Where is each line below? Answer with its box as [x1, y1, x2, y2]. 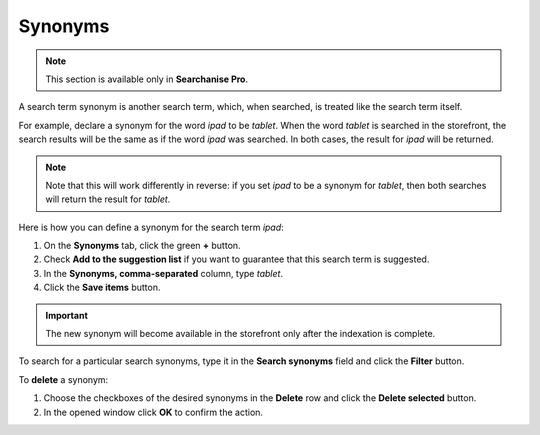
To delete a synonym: [18, 373, 109, 385]
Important [45, 309, 89, 321]
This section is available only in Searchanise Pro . [45, 73, 249, 85]
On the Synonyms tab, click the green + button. [43, 240, 241, 252]
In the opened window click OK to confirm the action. [43, 406, 264, 418]
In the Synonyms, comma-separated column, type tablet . [43, 267, 284, 279]
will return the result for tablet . [45, 193, 171, 205]
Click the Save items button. [43, 281, 161, 294]
